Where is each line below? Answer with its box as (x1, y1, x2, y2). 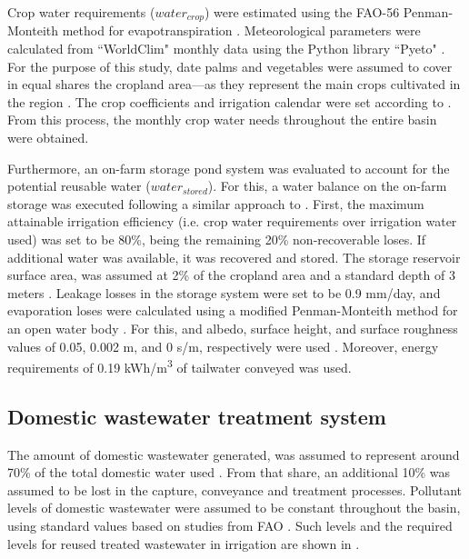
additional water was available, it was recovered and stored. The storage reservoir (7, 247, 461, 266)
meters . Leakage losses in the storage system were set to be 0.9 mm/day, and (7, 283, 441, 302)
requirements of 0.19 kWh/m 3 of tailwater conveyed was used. (7, 355, 352, 376)
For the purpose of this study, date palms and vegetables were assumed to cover (7, 56, 453, 75)
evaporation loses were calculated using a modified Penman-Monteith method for (7, 301, 458, 320)
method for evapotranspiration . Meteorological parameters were (62, 21, 421, 40)
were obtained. (7, 128, 89, 147)
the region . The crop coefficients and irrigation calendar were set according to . (7, 92, 452, 111)
